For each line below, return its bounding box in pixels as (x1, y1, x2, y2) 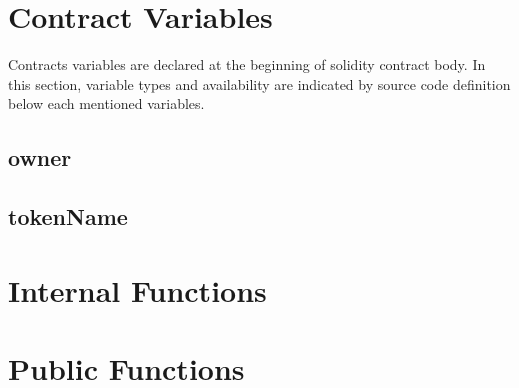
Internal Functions (8, 269, 267, 310)
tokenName (8, 201, 128, 232)
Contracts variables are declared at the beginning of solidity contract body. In (8, 54, 486, 75)
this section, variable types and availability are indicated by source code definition (8, 73, 511, 94)
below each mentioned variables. (8, 93, 205, 114)
